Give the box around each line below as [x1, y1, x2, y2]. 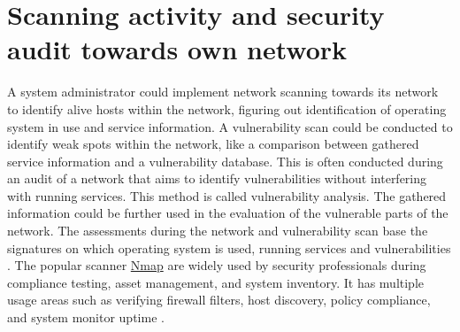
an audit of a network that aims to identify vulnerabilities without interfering [7, 169, 427, 188]
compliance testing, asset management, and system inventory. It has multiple [7, 273, 425, 291]
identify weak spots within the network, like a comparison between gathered [7, 135, 419, 153]
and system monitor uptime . [7, 308, 165, 327]
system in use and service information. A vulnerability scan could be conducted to [7, 117, 453, 135]
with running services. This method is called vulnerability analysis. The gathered [7, 186, 447, 205]
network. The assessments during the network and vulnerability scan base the [7, 221, 428, 240]
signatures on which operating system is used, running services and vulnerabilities [7, 238, 451, 257]
